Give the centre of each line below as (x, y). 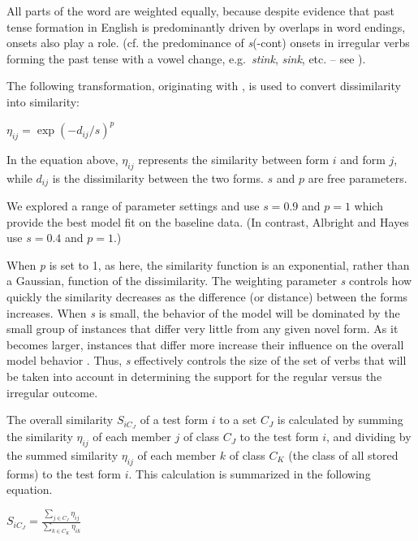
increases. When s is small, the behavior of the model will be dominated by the (203, 312)
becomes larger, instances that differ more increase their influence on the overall (205, 344)
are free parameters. (358, 177)
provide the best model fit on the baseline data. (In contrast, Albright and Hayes (208, 221)
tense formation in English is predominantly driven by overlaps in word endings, (206, 26)
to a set (238, 420)
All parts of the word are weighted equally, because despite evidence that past (200, 11)
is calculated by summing (340, 420)
